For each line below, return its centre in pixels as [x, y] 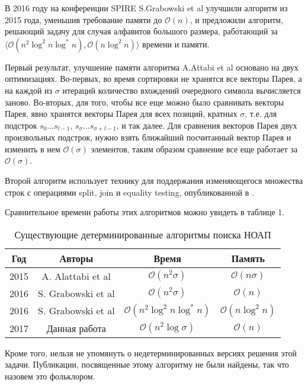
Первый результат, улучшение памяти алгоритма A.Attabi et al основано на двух [152, 67]
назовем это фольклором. [50, 376]
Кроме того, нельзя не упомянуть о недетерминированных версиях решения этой [151, 352]
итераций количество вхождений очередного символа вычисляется [182, 90]
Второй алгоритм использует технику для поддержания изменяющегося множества [154, 180]
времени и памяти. [176, 44]
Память [248, 258]
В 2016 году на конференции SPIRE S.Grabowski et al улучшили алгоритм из [146, 8]
